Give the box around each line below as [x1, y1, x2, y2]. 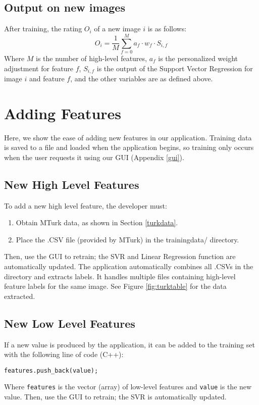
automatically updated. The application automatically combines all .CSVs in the [4, 261, 253, 272]
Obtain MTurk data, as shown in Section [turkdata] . [16, 217, 178, 228]
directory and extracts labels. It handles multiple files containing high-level [4, 271, 236, 281]
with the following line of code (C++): [4, 349, 124, 360]
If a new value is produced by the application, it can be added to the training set [4, 339, 255, 349]
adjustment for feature [4, 63, 74, 73]
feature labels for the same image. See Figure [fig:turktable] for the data [4, 281, 227, 291]
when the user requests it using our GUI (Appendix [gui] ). [4, 151, 184, 162]
